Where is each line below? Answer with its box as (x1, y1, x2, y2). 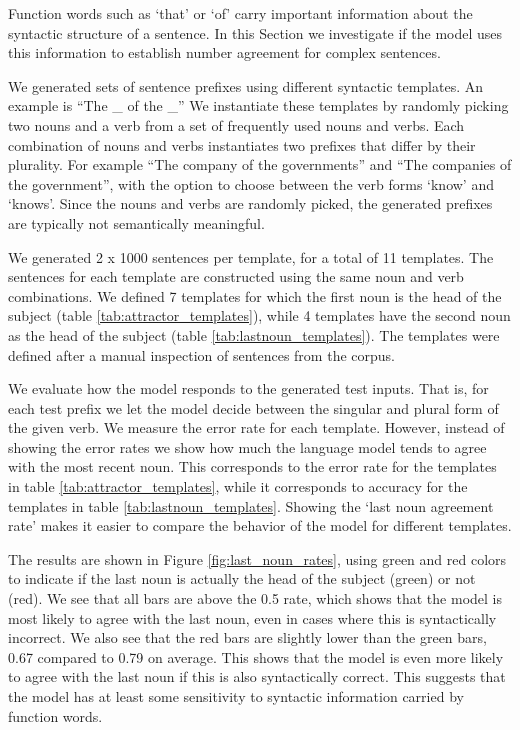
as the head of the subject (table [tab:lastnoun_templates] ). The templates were (8, 324, 500, 345)
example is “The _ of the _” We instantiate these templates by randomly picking (8, 95, 509, 116)
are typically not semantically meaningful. (8, 212, 265, 233)
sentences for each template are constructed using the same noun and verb (8, 266, 464, 287)
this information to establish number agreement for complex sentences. (8, 42, 441, 63)
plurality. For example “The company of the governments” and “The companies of (8, 154, 512, 175)
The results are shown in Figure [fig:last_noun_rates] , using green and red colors (8, 548, 507, 569)
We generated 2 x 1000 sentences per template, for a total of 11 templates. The (8, 246, 494, 267)
